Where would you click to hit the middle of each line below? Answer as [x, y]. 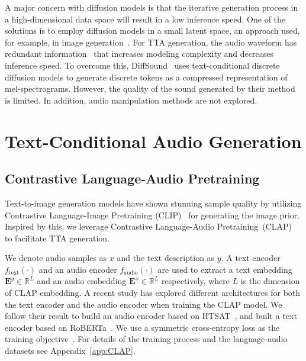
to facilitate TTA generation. [57, 238]
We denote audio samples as [56, 258]
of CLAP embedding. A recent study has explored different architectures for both [153, 293]
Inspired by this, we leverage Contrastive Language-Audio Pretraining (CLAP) [149, 226]
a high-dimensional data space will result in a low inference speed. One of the [145, 19]
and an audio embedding [82, 281]
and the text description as [166, 258]
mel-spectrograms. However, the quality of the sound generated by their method [150, 88]
